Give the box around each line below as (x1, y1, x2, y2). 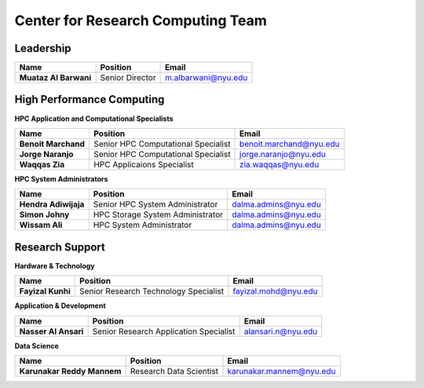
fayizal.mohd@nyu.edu (232, 286, 318, 297)
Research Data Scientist (130, 366, 219, 377)
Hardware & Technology (14, 261, 96, 270)
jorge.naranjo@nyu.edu (239, 148, 326, 159)
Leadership (14, 42, 71, 55)
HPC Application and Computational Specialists (14, 114, 174, 123)
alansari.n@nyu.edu (243, 326, 318, 337)
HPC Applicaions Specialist (93, 159, 194, 170)
